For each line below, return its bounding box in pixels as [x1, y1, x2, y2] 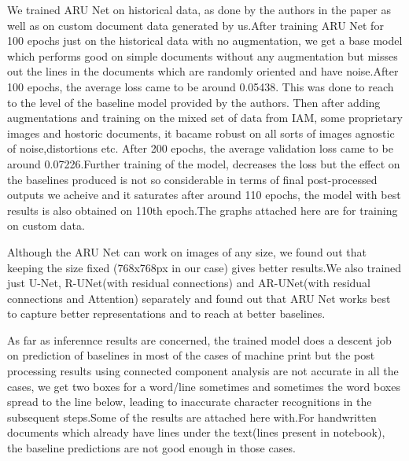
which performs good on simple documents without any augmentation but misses [7, 47, 398, 64]
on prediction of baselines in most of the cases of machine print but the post [7, 347, 375, 363]
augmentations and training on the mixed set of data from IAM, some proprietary [7, 109, 403, 126]
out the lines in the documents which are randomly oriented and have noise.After [7, 63, 399, 79]
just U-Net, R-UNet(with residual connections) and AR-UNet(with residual [7, 275, 370, 291]
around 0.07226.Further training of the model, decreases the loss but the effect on [7, 155, 400, 171]
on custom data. [7, 217, 85, 234]
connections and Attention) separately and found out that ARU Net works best [7, 290, 391, 306]
